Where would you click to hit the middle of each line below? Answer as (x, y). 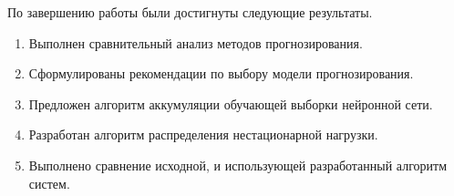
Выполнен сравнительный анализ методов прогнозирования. (196, 42)
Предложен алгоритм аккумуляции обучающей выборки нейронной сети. (231, 103)
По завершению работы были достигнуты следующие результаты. (190, 12)
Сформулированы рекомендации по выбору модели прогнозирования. (221, 73)
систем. (49, 183)
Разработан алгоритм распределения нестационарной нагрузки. (203, 134)
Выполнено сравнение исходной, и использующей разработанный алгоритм (238, 165)
